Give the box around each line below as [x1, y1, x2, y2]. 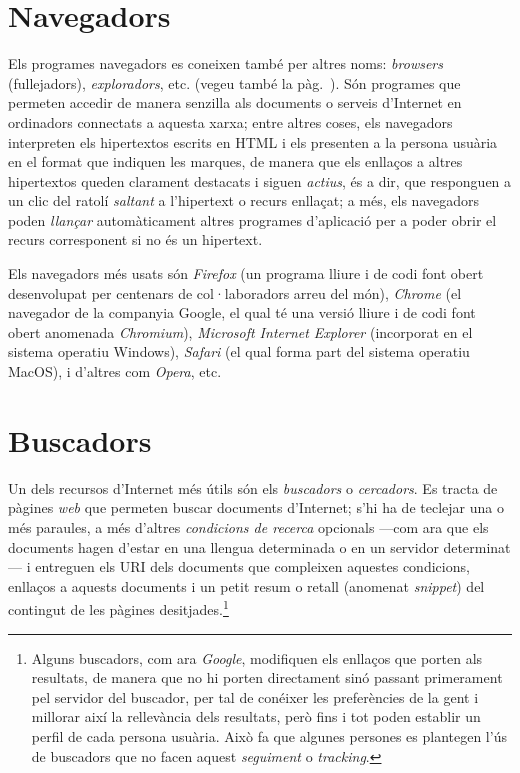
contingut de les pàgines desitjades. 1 [8, 596, 229, 619]
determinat [443, 536, 511, 557]
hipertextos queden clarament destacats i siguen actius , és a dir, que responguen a [8, 170, 512, 191]
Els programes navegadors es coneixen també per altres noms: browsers [8, 53, 443, 74]
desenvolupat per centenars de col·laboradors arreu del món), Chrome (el [8, 282, 462, 303]
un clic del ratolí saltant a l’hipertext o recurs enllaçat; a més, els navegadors [8, 190, 479, 211]
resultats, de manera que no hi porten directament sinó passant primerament [31, 667, 503, 688]
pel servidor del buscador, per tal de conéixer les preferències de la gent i [31, 686, 479, 707]
